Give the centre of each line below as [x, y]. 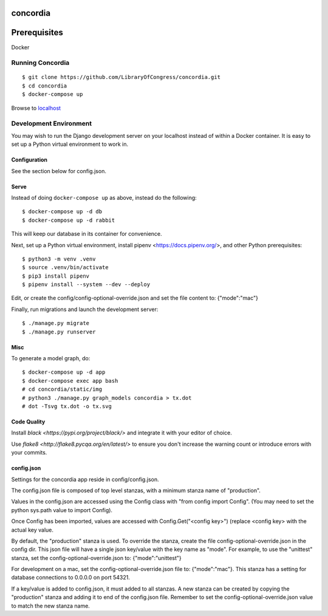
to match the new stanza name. [51, 606]
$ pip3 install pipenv [56, 276]
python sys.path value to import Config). [62, 510]
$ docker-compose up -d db [62, 212]
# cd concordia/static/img [62, 389]
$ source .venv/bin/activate [65, 268]
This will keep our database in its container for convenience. [87, 234]
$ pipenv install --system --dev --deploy [86, 285]
